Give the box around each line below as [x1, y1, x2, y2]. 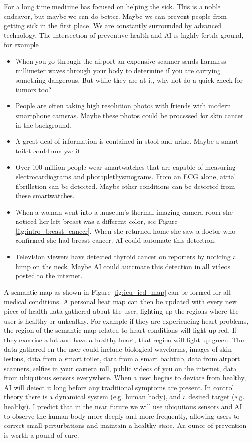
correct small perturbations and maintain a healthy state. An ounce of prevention [4, 420, 247, 430]
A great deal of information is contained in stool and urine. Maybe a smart [15, 136, 239, 146]
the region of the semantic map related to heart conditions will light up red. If [4, 325, 237, 335]
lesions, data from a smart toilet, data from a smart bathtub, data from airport [4, 354, 240, 363]
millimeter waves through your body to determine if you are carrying [15, 65, 221, 75]
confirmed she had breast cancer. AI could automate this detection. [15, 235, 216, 245]
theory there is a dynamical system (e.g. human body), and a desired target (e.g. [4, 392, 245, 402]
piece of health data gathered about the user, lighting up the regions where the [4, 306, 239, 316]
